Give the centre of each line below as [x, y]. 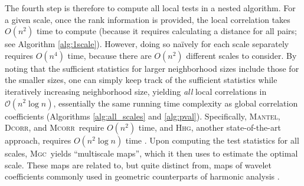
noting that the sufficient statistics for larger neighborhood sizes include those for [152, 68]
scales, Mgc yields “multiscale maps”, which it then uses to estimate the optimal [151, 153]
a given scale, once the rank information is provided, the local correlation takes [148, 19]
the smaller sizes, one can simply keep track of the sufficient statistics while [141, 80]
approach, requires [38, 140]
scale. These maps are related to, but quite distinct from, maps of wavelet [138, 165]
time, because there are [109, 55]
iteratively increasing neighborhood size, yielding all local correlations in [136, 91]
